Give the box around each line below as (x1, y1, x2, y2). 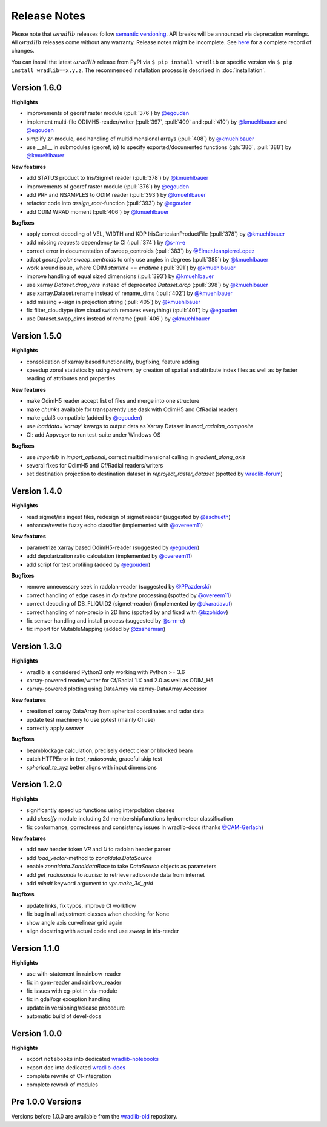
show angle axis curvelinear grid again (26, 919, 123, 926)
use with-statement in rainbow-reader (26, 970, 121, 977)
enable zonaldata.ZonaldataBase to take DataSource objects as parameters (26, 863, 217, 870)
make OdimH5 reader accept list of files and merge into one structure (26, 397, 200, 405)
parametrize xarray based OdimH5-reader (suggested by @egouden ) (26, 544, 200, 551)
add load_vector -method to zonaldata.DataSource (26, 854, 153, 861)
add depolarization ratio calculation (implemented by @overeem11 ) (26, 552, 193, 560)
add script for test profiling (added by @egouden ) (26, 561, 151, 568)
